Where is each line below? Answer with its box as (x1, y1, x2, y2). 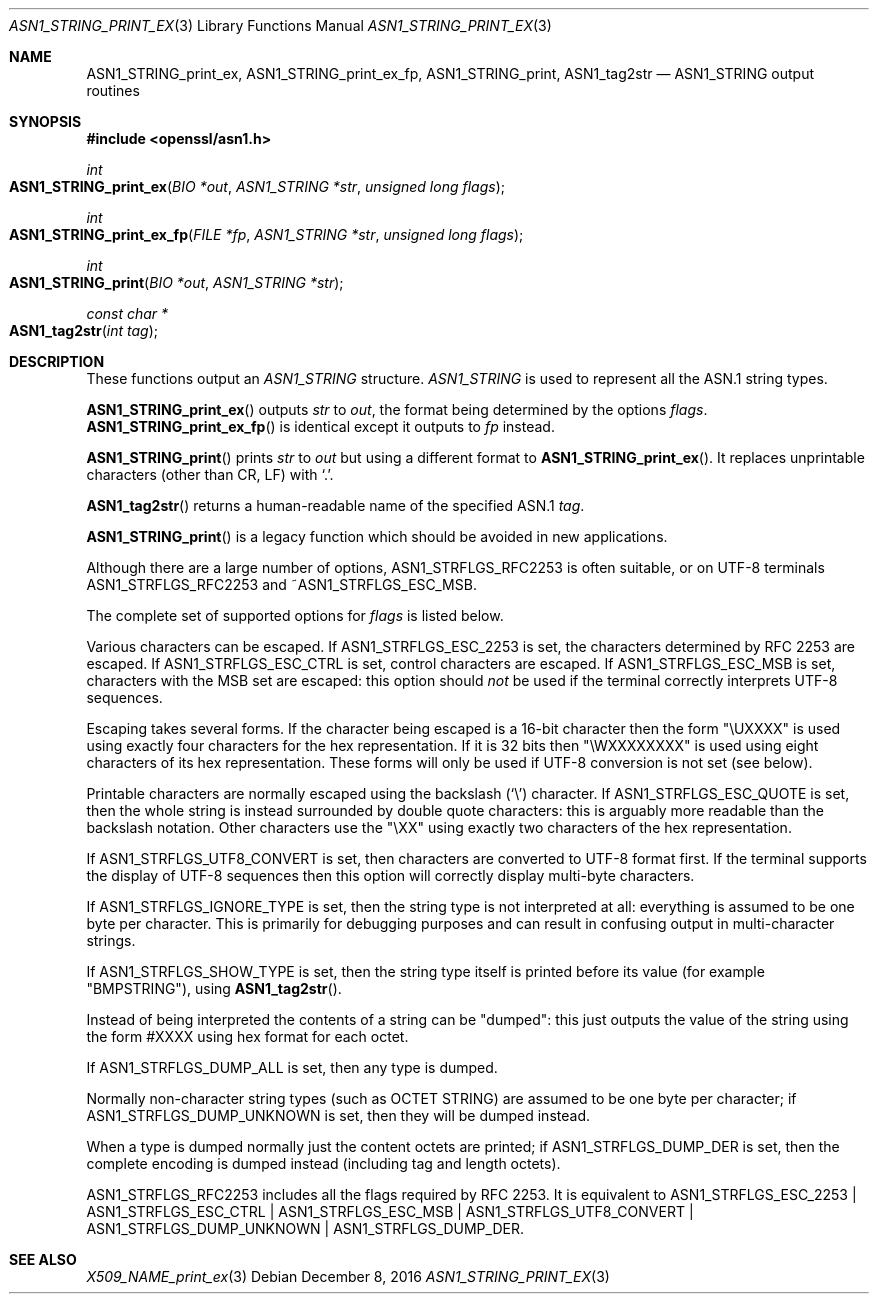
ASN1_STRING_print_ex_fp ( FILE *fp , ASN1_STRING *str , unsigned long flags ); (9, 226, 524, 243)
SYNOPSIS (9, 113, 82, 130)
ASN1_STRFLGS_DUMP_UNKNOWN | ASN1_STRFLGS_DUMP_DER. (86, 1220, 524, 1237)
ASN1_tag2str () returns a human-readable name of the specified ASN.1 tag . (86, 497, 585, 514)
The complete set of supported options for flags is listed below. (86, 607, 504, 624)
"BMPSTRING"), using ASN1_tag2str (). (86, 980, 342, 997)
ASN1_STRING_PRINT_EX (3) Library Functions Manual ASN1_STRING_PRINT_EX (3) (9, 17, 552, 34)
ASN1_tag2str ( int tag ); (9, 322, 158, 339)
